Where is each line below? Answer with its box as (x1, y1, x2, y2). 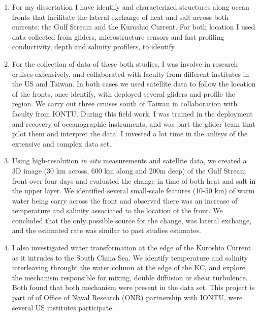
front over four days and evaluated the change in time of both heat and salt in (12, 175, 256, 186)
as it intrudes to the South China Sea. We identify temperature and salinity (12, 252, 248, 263)
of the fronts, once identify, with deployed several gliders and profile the (12, 88, 235, 99)
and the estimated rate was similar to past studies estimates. (12, 225, 201, 236)
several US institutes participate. (12, 302, 114, 312)
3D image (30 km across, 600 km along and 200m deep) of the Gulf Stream (12, 165, 246, 176)
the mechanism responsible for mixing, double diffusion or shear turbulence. (12, 272, 248, 282)
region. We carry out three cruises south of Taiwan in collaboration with (12, 98, 238, 109)
